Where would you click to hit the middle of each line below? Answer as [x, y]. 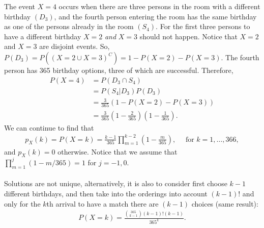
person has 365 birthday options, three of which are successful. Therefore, [119, 70]
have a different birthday [43, 36]
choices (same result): [225, 203]
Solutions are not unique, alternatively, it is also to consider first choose [116, 183]
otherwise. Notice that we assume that [118, 151]
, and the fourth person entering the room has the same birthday [155, 16]
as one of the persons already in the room [69, 26]
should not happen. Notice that [188, 36]
